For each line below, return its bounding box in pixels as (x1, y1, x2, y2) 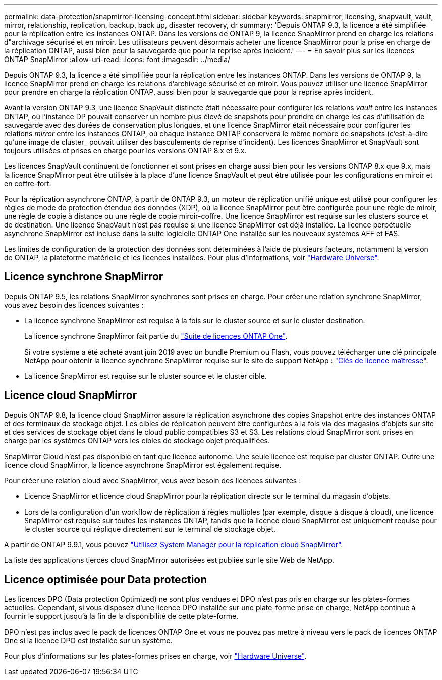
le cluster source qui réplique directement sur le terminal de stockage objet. (24, 524, 276, 533)
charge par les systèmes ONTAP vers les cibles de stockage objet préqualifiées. (4, 436, 270, 445)
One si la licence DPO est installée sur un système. (4, 636, 173, 645)
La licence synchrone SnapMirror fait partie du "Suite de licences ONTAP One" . (24, 331, 288, 341)
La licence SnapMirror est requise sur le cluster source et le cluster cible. (24, 371, 267, 380)
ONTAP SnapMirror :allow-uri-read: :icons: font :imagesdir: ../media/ (4, 55, 231, 64)
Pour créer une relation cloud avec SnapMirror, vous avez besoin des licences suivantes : (4, 476, 301, 485)
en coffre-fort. (4, 179, 51, 188)
